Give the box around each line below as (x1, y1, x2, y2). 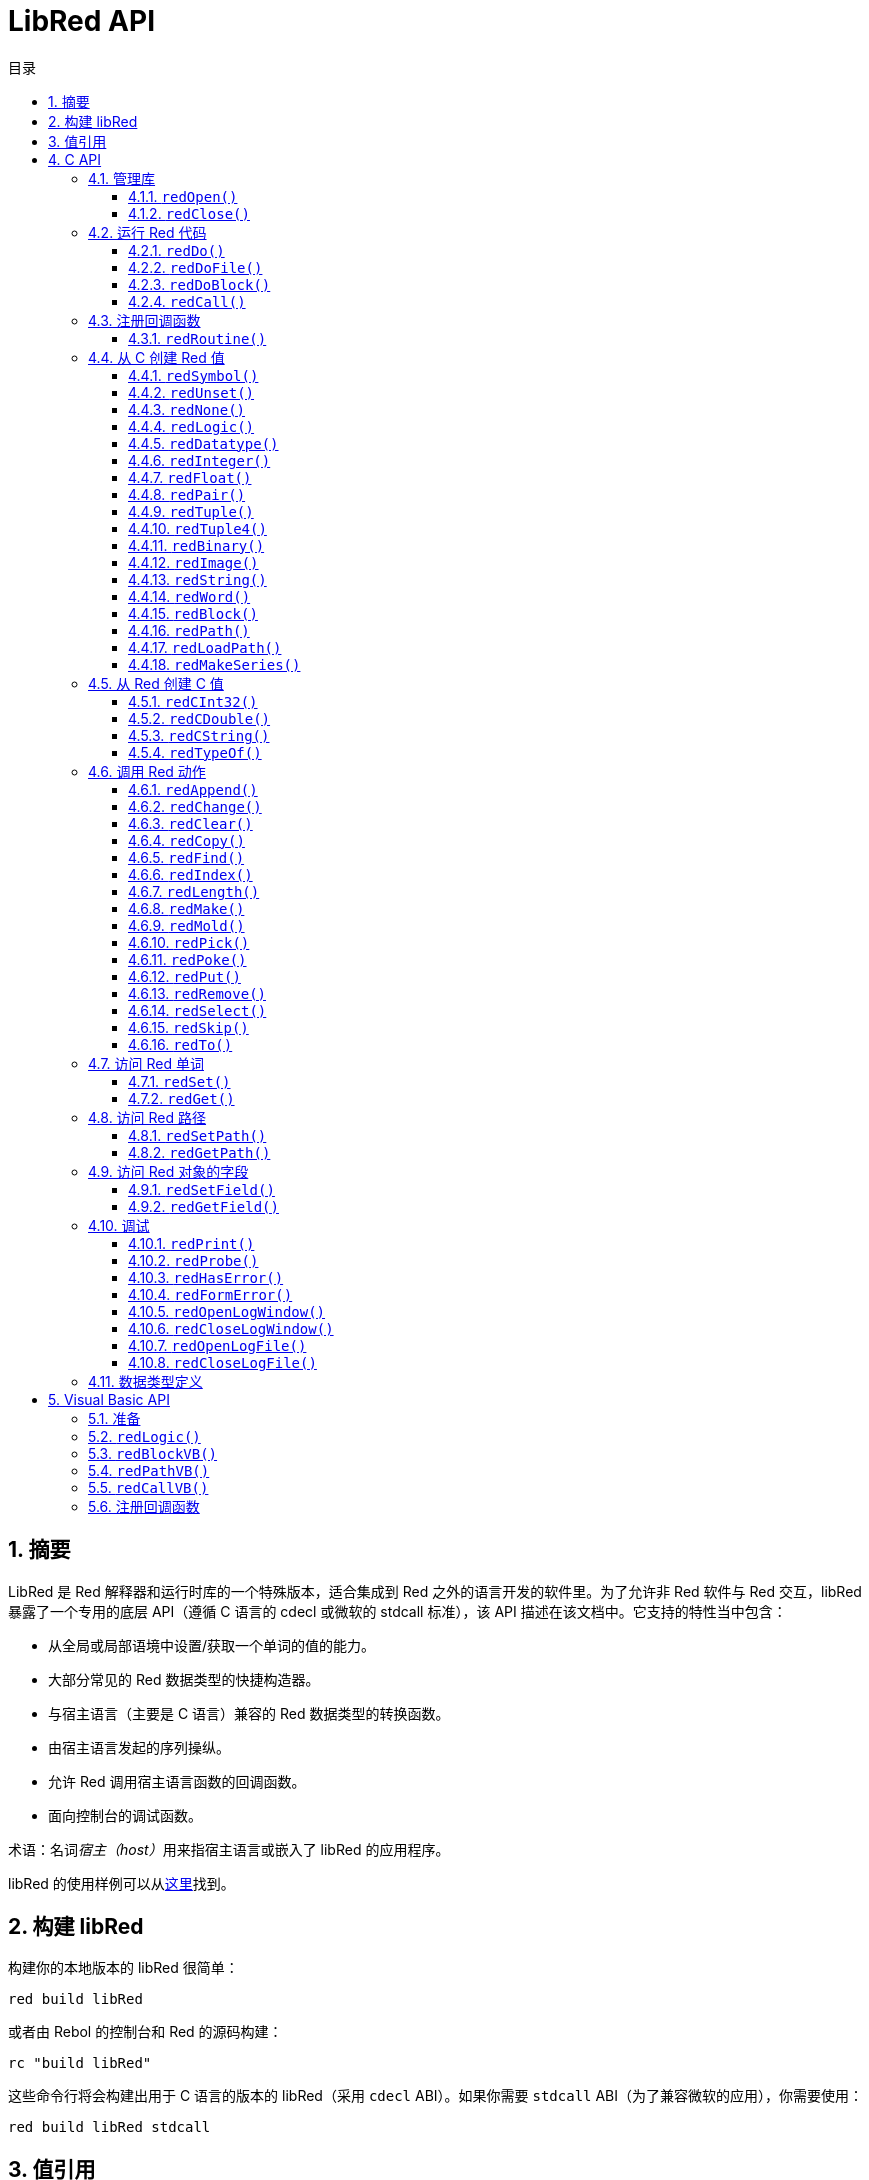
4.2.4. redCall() (128, 292, 246, 310)
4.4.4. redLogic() (128, 417, 255, 435)
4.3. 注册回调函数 (88, 311, 201, 329)
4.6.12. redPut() (128, 967, 241, 985)
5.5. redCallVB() (88, 1478, 209, 1496)
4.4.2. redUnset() (128, 383, 255, 401)
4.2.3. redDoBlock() (128, 275, 271, 293)
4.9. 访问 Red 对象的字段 (88, 1162, 249, 1180)
